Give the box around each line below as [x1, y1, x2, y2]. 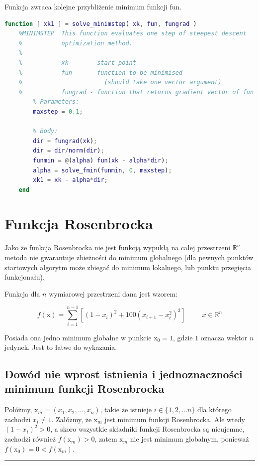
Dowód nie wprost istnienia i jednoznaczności [4, 366, 243, 382]
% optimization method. [18, 39, 133, 47]
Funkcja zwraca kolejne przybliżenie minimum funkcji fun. [4, 1, 182, 11]
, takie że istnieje [100, 404, 152, 415]
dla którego [197, 404, 232, 415]
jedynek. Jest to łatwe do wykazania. [4, 342, 117, 352]
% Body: [33, 128, 58, 135]
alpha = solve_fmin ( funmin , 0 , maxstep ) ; [33, 166, 172, 174]
